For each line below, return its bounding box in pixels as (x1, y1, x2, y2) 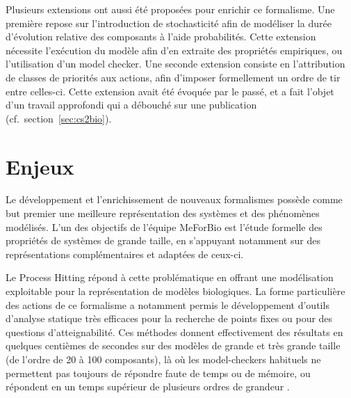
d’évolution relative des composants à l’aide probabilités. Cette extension (6, 29, 316, 44)
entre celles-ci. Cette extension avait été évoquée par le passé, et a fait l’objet (6, 83, 334, 98)
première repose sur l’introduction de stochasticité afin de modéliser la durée (6, 15, 332, 30)
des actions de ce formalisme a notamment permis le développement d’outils (6, 297, 329, 312)
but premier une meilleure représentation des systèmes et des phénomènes (6, 206, 320, 221)
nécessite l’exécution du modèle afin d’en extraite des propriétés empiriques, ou (6, 42, 343, 57)
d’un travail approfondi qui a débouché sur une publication (6, 97, 257, 112)
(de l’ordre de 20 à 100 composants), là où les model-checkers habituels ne (6, 352, 321, 366)
